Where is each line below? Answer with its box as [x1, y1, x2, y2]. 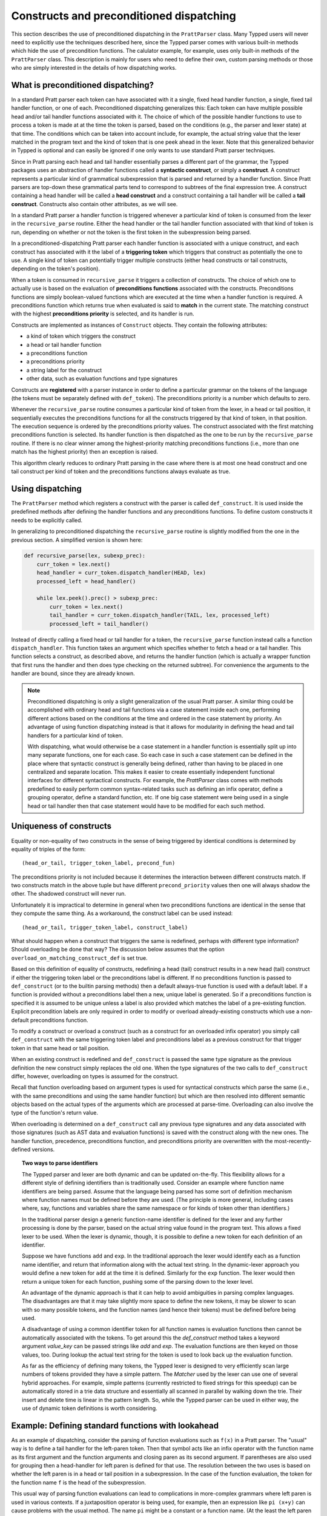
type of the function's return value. [11, 1109, 99, 1116]
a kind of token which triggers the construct [26, 332, 136, 340]
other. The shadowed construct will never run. [11, 890, 127, 897]
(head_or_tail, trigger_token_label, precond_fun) [22, 860, 176, 867]
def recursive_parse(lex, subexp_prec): [24, 552, 145, 559]
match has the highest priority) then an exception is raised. [11, 448, 159, 455]
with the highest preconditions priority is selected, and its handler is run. [11, 310, 194, 318]
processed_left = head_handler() [36, 578, 136, 585]
